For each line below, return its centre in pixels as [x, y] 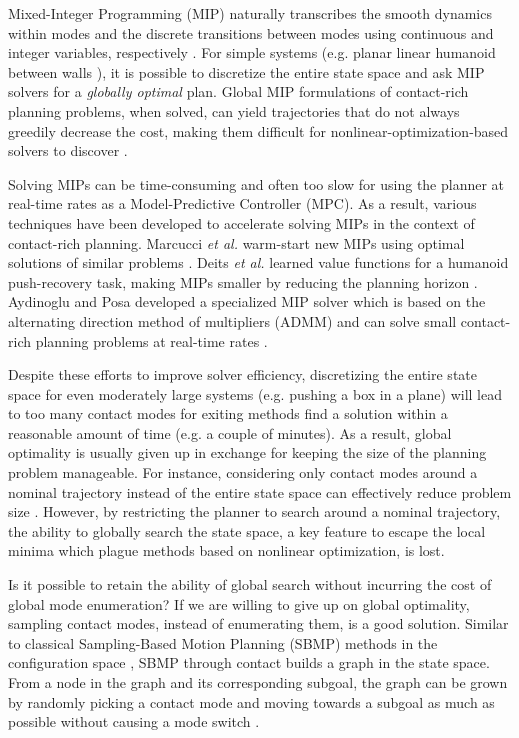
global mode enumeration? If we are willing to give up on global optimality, [239, 603]
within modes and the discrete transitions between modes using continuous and [251, 32]
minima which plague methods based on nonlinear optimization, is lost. [226, 550]
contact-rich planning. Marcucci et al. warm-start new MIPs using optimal [236, 242]
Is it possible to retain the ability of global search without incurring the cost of [250, 584]
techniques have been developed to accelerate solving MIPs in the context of [241, 222]
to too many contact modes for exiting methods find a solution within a [228, 413]
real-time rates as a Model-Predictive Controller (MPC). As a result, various [242, 203]
